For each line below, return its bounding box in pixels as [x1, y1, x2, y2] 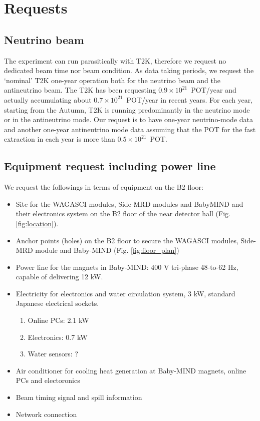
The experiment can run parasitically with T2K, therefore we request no [4, 55, 226, 66]
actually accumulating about [4, 94, 92, 105]
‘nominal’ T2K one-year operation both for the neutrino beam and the [4, 75, 220, 85]
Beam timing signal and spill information [16, 392, 142, 402]
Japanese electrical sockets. [16, 298, 99, 308]
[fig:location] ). [16, 218, 59, 228]
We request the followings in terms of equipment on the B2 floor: [4, 182, 203, 192]
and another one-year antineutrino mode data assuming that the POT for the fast [4, 124, 256, 134]
